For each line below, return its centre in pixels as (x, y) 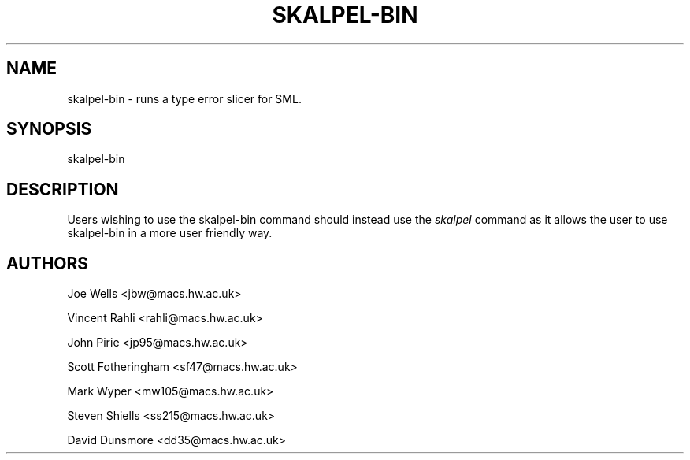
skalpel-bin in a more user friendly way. (170, 233)
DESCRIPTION (63, 189)
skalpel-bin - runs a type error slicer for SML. (184, 98)
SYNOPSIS (49, 129)
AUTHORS (48, 263)
